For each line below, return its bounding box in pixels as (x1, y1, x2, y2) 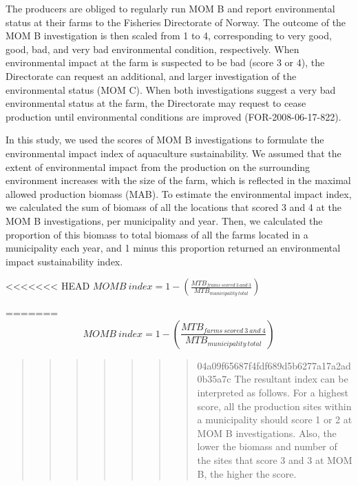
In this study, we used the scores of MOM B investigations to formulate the (6, 132, 324, 147)
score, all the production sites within (197, 398, 352, 413)
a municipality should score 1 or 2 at (197, 412, 352, 427)
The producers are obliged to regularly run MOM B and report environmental (6, 1, 335, 15)
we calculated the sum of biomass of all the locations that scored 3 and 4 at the (6, 200, 342, 214)
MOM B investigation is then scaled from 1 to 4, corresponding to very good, (6, 28, 332, 43)
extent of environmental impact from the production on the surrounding (6, 159, 310, 174)
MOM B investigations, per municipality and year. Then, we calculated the (6, 213, 323, 227)
